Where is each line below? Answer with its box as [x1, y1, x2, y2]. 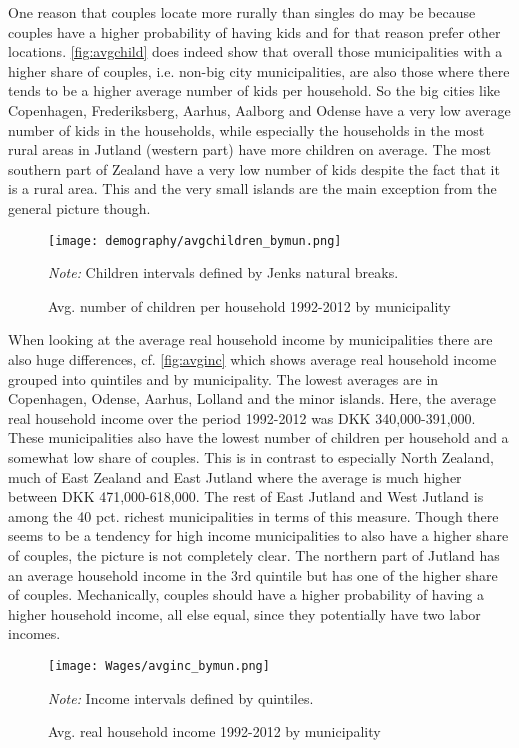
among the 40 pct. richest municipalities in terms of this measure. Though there [8, 505, 499, 526]
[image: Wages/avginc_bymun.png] [48, 658, 270, 673]
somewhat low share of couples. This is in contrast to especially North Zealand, [8, 446, 494, 467]
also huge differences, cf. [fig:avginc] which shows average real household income [8, 348, 497, 369]
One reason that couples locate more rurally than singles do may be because [8, 2, 476, 22]
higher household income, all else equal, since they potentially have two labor [8, 603, 481, 624]
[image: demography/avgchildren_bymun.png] [48, 233, 342, 248]
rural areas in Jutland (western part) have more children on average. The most [8, 139, 491, 160]
